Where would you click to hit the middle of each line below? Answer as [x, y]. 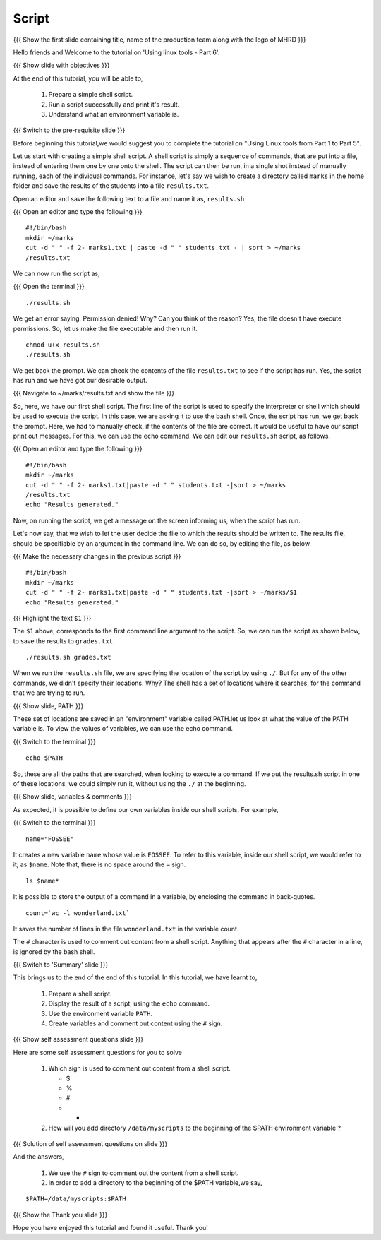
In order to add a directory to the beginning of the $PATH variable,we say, [155, 1183]
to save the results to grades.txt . [64, 641]
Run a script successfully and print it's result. [114, 104]
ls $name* [42, 881]
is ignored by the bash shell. [54, 952]
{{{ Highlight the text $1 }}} [52, 618]
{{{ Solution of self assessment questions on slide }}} [90, 1143]
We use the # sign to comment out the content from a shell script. [144, 1173]
